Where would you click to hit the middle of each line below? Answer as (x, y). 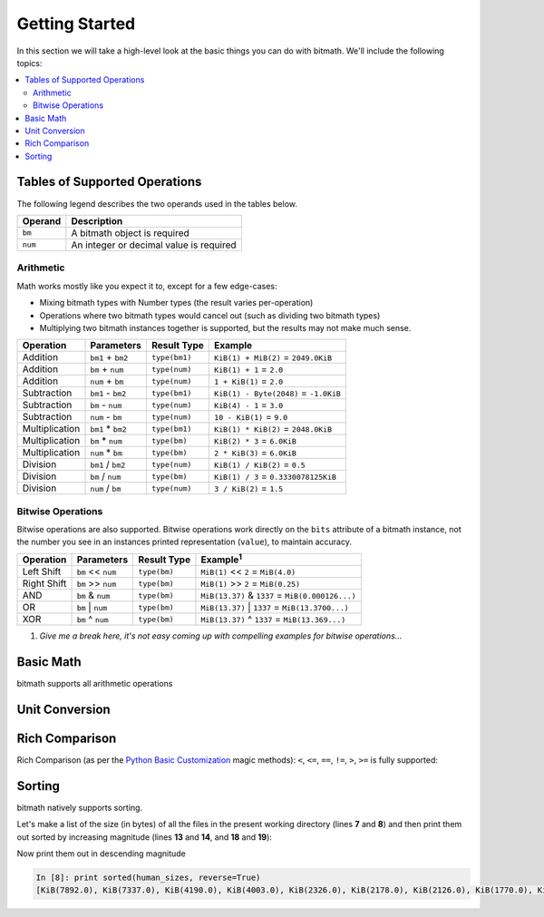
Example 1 (222, 559)
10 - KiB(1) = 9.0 (251, 417)
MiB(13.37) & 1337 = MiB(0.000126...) (279, 596)
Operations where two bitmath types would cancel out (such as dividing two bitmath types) (210, 315)
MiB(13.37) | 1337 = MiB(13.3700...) (275, 608)
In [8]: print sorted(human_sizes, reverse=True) (148, 878)
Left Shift (42, 571)
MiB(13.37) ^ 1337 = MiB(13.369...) (273, 619)
